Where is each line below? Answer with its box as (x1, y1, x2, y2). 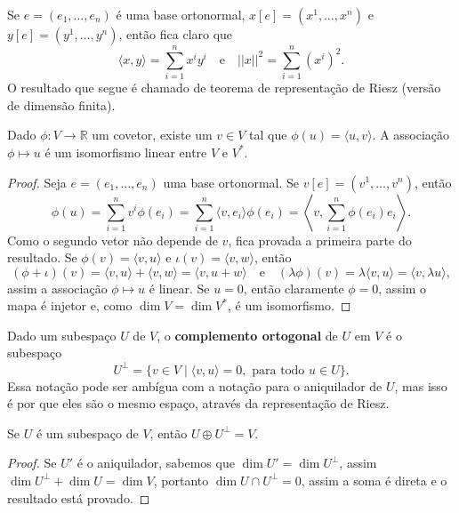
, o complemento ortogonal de (157, 325, 338, 344)
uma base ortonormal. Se (163, 172, 300, 191)
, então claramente (243, 278, 344, 297)
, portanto (153, 470, 209, 489)
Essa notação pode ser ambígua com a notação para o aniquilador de (7, 376, 382, 395)
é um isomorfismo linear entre (44, 142, 207, 161)
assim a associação (7, 278, 108, 297)
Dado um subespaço (7, 325, 117, 344)
